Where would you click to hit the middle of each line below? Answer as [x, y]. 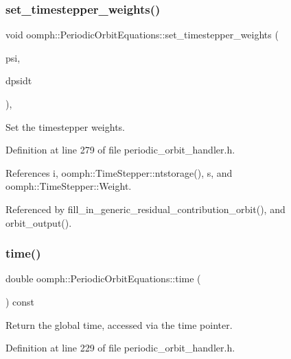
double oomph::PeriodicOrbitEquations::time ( [103, 278]
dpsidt [19, 81]
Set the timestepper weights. [66, 126]
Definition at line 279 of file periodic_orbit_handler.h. [120, 150]
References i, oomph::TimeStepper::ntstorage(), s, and [119, 172]
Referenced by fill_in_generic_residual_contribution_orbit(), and [145, 209]
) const [20, 301]
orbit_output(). [39, 222]
